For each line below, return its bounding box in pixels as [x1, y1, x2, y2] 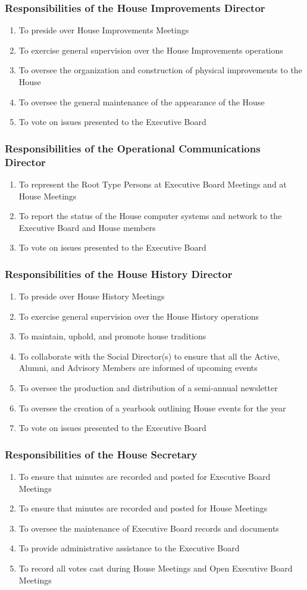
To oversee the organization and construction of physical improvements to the [18, 64, 302, 76]
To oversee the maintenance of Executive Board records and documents [18, 522, 279, 534]
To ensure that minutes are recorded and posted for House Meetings [18, 502, 268, 514]
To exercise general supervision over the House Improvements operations [18, 43, 283, 56]
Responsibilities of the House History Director [5, 266, 233, 281]
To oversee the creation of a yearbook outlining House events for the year [18, 401, 286, 414]
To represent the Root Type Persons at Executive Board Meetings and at [18, 177, 287, 190]
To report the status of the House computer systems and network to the [18, 210, 282, 222]
